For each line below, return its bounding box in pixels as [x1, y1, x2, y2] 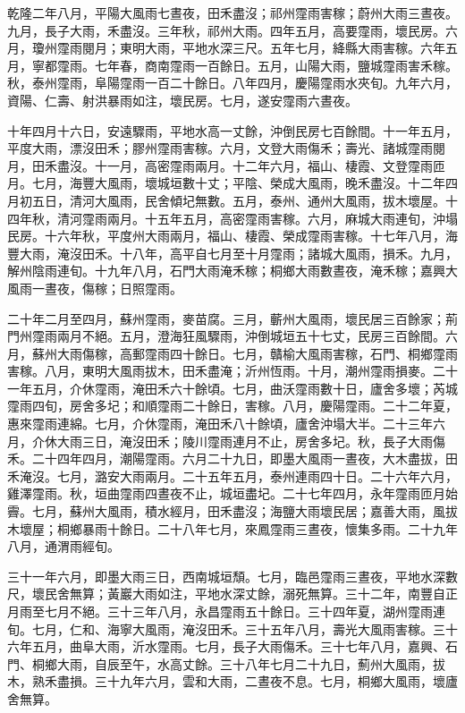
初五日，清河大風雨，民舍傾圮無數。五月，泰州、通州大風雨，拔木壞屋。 [19, 191, 445, 209]
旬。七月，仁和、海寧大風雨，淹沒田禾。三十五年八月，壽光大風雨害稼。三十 [7, 619, 458, 638]
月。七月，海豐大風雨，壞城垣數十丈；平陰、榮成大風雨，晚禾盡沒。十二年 [7, 174, 445, 192]
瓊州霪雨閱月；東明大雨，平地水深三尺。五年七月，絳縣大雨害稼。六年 [31, 38, 445, 57]
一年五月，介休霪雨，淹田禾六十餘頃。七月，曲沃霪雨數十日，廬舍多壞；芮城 [7, 378, 458, 397]
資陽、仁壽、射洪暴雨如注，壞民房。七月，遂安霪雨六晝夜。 [7, 90, 358, 109]
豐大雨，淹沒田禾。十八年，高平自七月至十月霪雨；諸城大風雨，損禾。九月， [7, 243, 458, 262]
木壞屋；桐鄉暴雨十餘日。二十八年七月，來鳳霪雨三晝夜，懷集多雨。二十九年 [7, 519, 458, 538]
